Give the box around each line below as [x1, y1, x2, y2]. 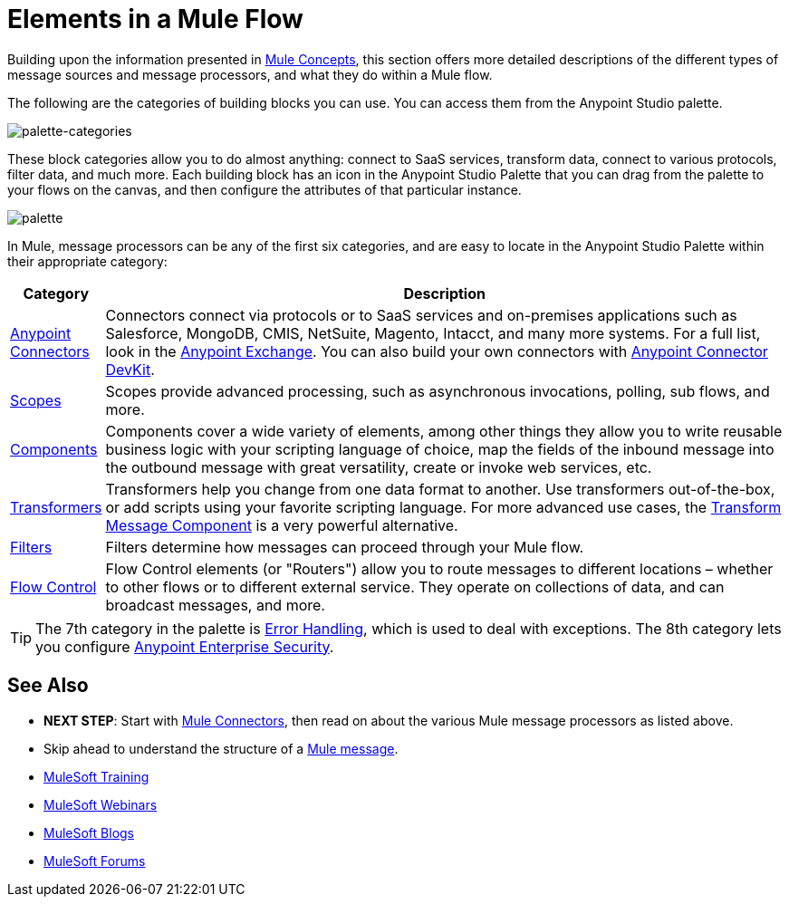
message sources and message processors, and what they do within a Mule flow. [7, 66, 493, 82]
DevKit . [105, 360, 155, 379]
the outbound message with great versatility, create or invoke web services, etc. [105, 457, 652, 476]
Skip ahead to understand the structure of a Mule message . [43, 740, 399, 756]
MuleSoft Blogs [43, 824, 134, 841]
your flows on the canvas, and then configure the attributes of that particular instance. [7, 181, 522, 197]
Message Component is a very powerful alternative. [105, 515, 458, 534]
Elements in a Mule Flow [7, 4, 303, 34]
